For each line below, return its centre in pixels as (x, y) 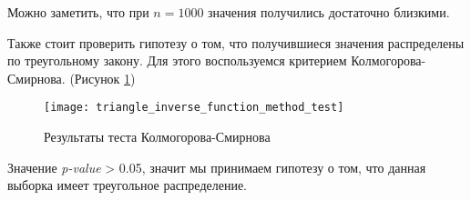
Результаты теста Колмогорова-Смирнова (157, 137)
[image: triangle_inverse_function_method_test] (194, 108)
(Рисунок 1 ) (102, 78)
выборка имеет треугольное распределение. (128, 185)
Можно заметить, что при (78, 12)
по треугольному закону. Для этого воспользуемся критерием (177, 60)
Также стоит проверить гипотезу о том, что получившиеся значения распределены (236, 42)
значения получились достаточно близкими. (329, 12)
